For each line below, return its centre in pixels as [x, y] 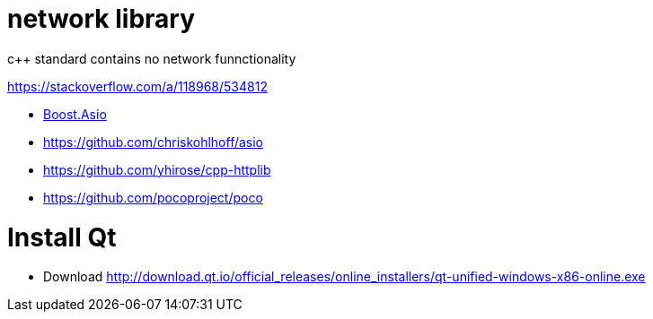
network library [101, 19]
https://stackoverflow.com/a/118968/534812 [137, 86]
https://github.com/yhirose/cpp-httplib [157, 169]
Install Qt [62, 237]
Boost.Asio [75, 114]
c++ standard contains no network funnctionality [152, 58]
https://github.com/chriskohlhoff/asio [154, 142]
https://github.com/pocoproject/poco [153, 197]
